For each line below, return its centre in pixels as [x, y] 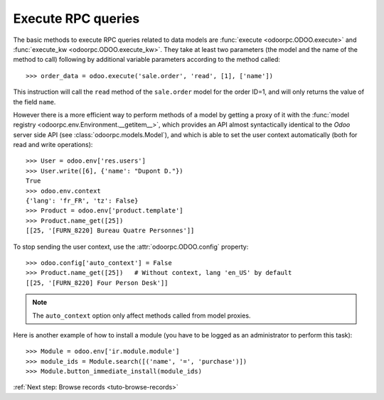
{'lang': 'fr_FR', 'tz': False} [82, 201]
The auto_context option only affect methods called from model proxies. [142, 315]
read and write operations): [53, 145]
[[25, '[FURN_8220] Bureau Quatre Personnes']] [110, 231]
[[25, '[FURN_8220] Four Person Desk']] [97, 283]
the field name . [34, 102]
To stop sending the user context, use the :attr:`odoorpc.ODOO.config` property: [131, 247]
